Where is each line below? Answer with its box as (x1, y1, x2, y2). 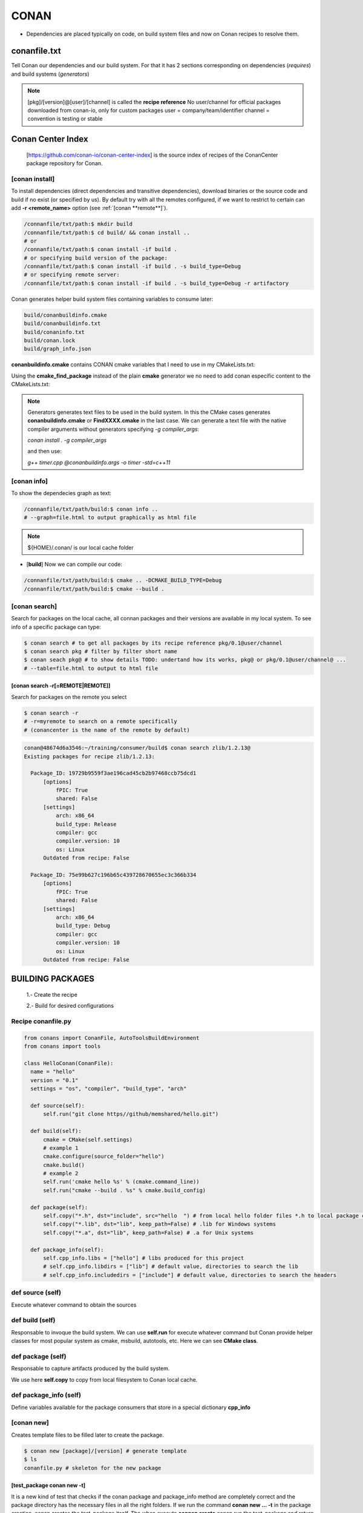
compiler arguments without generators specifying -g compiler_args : (27, 425, 200, 433)
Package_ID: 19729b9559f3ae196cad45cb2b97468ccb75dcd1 (30, 770, 197, 777)
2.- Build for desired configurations (26, 1002, 114, 1009)
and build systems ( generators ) (11, 70, 90, 77)
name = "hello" (30, 1068, 76, 1075)
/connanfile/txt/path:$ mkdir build (24, 221, 133, 228)
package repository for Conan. (26, 160, 103, 167)
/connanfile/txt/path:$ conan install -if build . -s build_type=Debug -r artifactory (24, 280, 289, 287)
